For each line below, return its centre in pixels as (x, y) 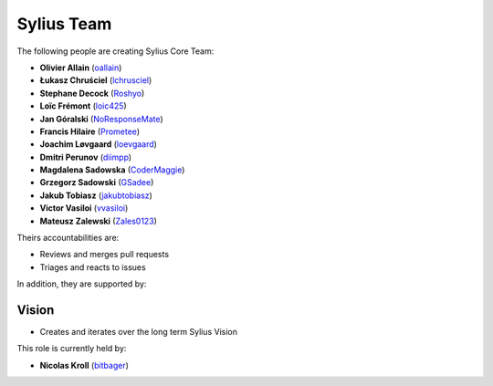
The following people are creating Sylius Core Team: (115, 51)
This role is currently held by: (72, 349)
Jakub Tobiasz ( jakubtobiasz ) (96, 195)
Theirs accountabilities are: (68, 238)
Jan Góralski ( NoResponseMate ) (101, 119)
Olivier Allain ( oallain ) (81, 68)
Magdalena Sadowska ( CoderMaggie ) (112, 170)
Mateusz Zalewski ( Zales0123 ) (98, 221)
